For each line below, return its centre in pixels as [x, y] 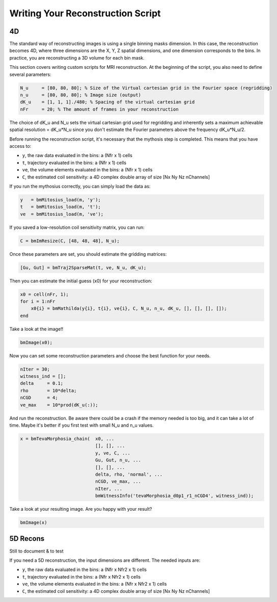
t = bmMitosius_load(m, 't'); [61, 207]
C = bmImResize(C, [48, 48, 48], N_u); [70, 241]
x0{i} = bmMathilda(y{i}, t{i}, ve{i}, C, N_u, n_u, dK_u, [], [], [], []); [129, 309]
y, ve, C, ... [113, 453]
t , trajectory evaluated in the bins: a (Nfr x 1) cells [74, 163]
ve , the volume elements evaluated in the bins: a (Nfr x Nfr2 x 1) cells [94, 584]
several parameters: [30, 74]
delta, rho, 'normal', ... [129, 474]
